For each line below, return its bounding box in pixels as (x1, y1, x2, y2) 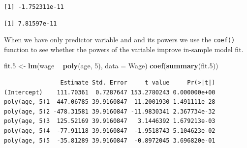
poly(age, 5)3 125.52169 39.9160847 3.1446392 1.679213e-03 (4, 118, 216, 125)
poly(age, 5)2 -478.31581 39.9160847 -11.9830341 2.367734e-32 (4, 108, 216, 115)
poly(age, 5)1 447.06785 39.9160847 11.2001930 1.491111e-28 (4, 98, 216, 106)
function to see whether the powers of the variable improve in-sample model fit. (4, 44, 244, 54)
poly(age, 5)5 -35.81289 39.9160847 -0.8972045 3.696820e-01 (4, 137, 216, 144)
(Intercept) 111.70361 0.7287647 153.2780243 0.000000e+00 (4, 89, 216, 96)
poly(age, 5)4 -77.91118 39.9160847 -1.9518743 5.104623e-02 (4, 127, 216, 134)
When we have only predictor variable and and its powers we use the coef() (4, 34, 235, 45)
